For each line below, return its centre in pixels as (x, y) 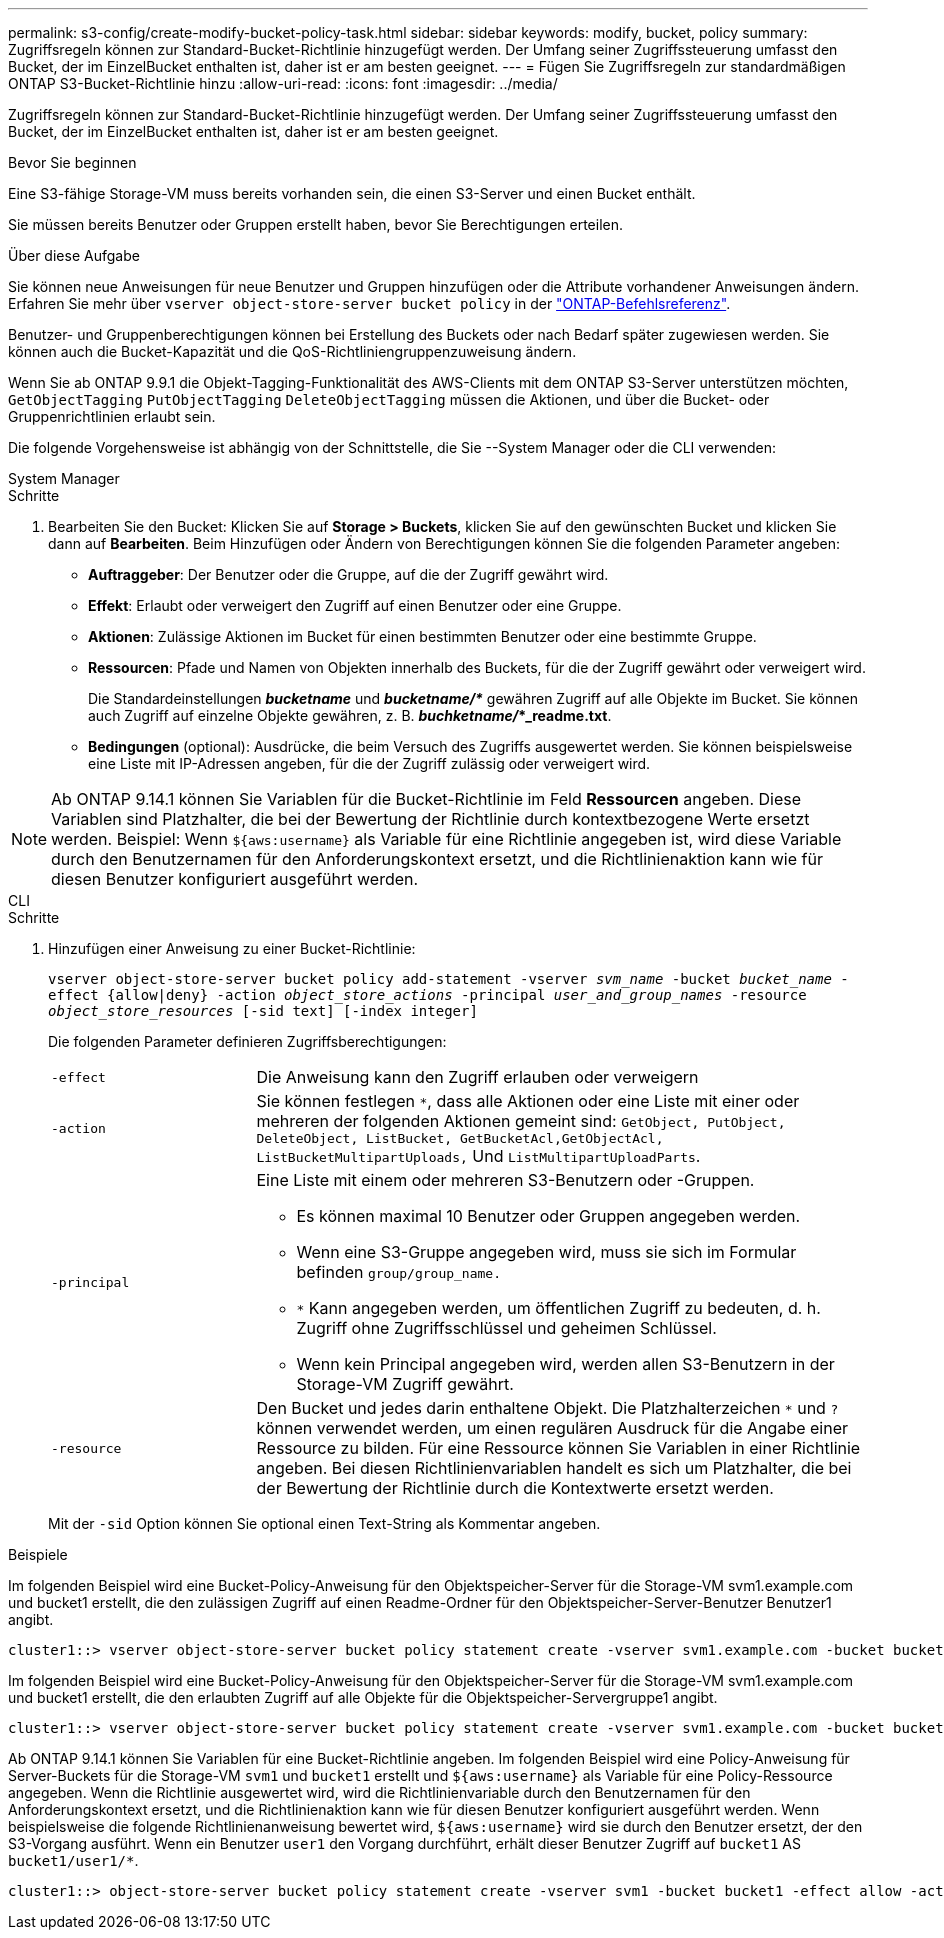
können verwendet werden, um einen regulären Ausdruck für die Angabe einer (552, 1428)
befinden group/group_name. (399, 1272)
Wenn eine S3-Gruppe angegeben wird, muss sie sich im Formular (546, 1252)
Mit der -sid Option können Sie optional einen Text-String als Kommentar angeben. (324, 1523)
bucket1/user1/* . (73, 1860)
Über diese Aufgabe (74, 255)
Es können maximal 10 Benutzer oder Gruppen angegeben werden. (548, 1216)
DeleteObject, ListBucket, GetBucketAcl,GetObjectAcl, (460, 1138)
